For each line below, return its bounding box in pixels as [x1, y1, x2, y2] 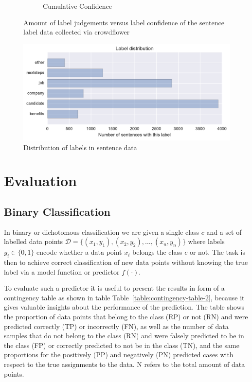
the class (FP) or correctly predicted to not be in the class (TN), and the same [4, 340, 239, 350]
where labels [188, 236, 225, 246]
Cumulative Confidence [43, 1, 112, 11]
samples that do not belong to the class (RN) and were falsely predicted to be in [4, 330, 244, 341]
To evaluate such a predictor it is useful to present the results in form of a [4, 283, 225, 293]
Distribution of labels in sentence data [23, 142, 137, 152]
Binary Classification [4, 204, 110, 219]
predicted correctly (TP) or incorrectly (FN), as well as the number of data [4, 321, 229, 331]
